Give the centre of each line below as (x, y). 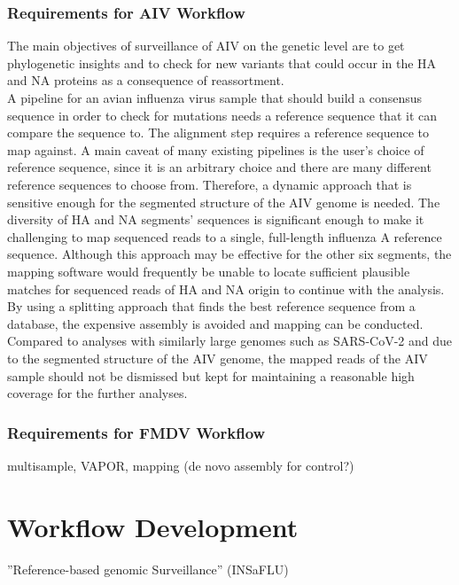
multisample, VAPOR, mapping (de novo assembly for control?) (181, 465)
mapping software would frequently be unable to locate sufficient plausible (209, 271)
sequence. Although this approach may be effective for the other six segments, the (229, 254)
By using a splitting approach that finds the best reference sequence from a (211, 306)
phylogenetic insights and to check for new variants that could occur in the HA (222, 62)
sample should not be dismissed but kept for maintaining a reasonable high (211, 375)
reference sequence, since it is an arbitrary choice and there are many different (219, 167)
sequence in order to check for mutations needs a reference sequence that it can (222, 115)
